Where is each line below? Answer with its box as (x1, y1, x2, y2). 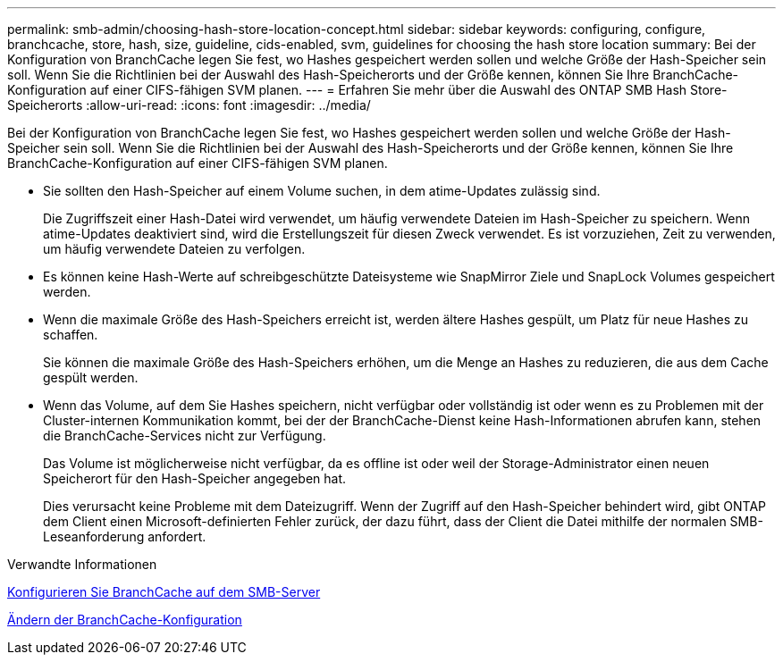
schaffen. (43, 327, 98, 342)
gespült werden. (43, 370, 139, 385)
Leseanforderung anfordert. (43, 529, 206, 544)
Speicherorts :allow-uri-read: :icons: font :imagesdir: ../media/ (7, 97, 371, 113)
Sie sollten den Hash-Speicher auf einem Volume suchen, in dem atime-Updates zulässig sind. (43, 183, 601, 198)
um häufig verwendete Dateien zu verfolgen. (43, 241, 306, 256)
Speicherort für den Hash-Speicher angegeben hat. (43, 471, 347, 486)
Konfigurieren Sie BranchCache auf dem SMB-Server (7, 584, 321, 599)
